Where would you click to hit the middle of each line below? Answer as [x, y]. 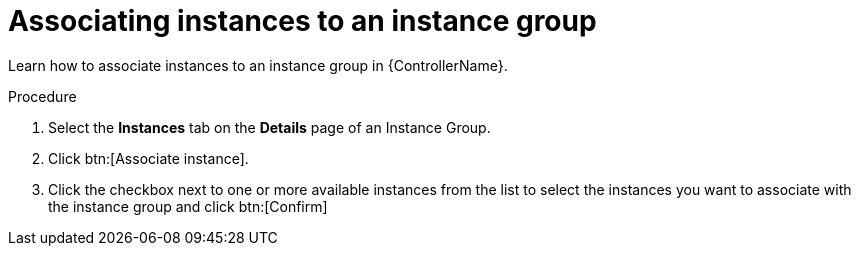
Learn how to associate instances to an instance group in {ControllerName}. [258, 65]
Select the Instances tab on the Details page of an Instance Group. [269, 127]
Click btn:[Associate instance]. [148, 158]
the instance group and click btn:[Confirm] [188, 206]
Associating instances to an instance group [302, 21]
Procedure [42, 96]
